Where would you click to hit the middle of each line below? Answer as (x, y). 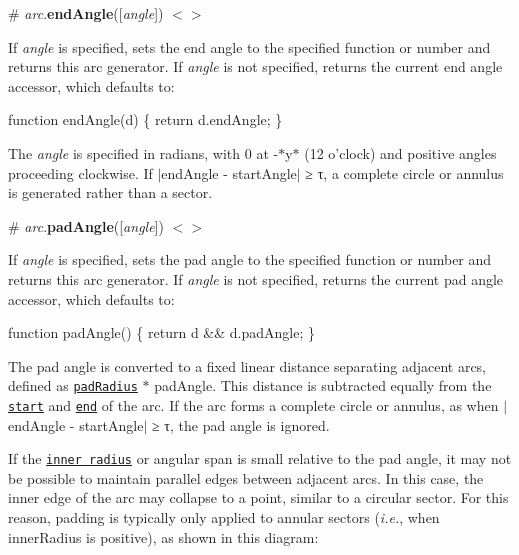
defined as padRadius (73, 385)
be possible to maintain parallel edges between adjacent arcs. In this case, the (246, 477)
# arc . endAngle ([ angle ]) (86, 13)
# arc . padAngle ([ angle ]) (86, 225)
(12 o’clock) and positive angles (400, 152)
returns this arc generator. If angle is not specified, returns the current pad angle (256, 278)
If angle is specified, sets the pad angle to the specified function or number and (250, 259)
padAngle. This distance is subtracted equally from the (323, 385)
